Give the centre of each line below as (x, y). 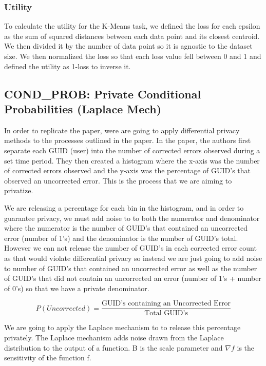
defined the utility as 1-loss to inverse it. (68, 66)
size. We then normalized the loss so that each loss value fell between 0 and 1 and (133, 56)
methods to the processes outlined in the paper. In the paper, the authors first (128, 140)
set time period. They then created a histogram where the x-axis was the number (132, 160)
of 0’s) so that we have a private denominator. (77, 288)
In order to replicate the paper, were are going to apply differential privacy (122, 130)
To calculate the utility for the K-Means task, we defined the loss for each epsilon (132, 26)
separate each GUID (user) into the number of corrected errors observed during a (132, 150)
